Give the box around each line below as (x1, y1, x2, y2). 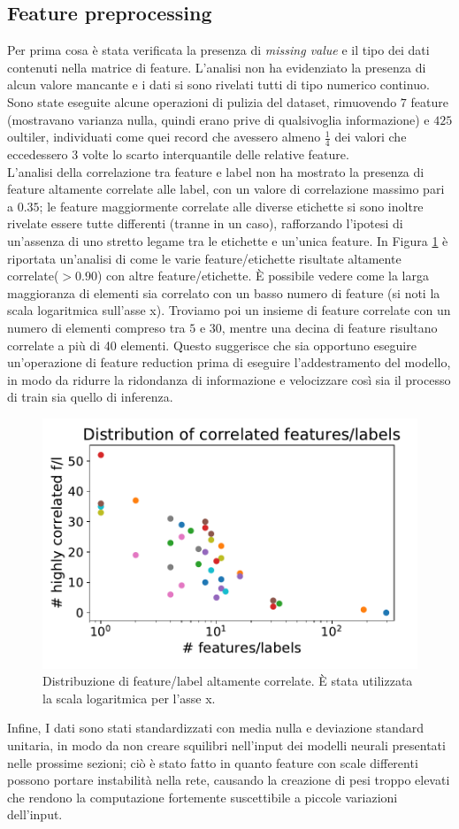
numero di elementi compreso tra (7, 318, 186, 336)
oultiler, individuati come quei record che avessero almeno (7, 127, 321, 146)
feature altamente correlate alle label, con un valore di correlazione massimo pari (7, 180, 445, 198)
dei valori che (334, 127, 407, 146)
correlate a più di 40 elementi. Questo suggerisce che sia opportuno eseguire (7, 335, 417, 354)
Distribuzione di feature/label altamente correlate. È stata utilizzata (42, 672, 413, 690)
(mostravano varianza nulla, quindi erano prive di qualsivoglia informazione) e (7, 110, 430, 128)
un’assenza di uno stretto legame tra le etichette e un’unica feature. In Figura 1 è (7, 231, 448, 249)
